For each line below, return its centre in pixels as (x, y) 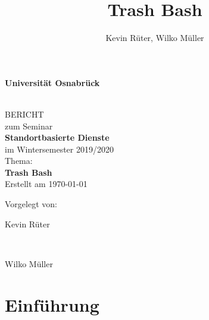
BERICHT (24, 114)
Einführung (52, 304)
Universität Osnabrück (52, 82)
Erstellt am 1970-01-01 (46, 184)
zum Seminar (29, 126)
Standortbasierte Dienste (57, 137)
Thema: (19, 161)
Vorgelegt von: (31, 204)
